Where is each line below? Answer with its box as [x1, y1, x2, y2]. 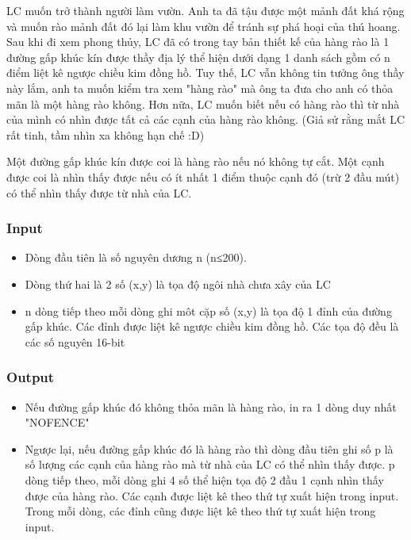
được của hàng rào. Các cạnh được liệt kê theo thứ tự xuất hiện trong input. [25, 487, 399, 504]
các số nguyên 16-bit [25, 333, 125, 350]
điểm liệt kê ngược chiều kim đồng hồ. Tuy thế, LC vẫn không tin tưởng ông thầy [6, 64, 405, 81]
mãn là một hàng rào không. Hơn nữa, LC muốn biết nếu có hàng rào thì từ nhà [6, 95, 400, 112]
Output [6, 367, 55, 387]
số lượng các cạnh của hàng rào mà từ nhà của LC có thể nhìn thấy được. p [25, 456, 395, 473]
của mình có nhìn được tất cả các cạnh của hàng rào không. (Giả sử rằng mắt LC [6, 111, 405, 128]
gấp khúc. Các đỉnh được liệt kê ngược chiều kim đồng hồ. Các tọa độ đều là [25, 318, 399, 335]
